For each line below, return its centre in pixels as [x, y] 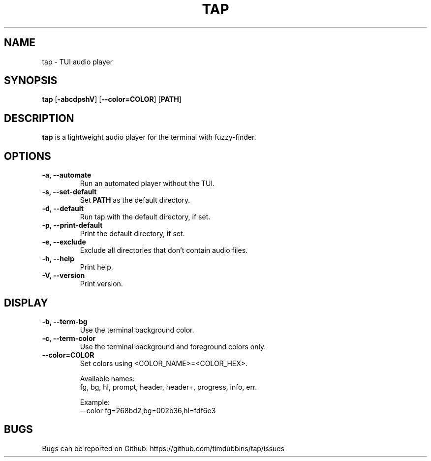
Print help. [96, 267]
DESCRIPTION [39, 118]
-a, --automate [67, 175]
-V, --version [63, 276]
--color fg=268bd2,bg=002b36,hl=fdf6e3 [148, 410]
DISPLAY [26, 303]
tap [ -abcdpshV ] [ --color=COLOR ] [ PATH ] [112, 99]
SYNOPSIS [31, 81]
